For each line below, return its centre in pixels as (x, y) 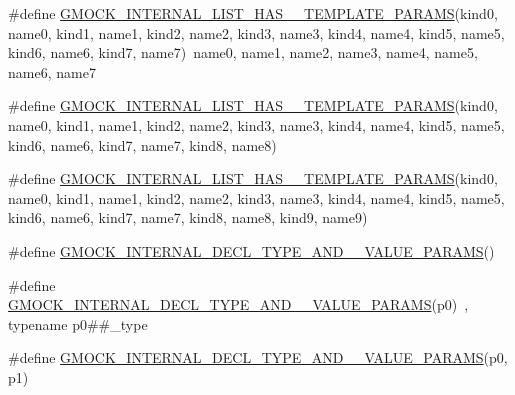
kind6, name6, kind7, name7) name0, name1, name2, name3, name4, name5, (243, 52)
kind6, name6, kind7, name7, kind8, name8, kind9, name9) (188, 217)
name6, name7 (52, 71)
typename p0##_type (78, 323)
